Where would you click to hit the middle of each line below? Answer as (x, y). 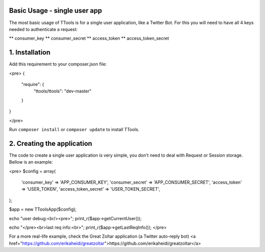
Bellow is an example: (31, 162)
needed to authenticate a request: (43, 29)
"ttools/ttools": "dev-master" (63, 91)
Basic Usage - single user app (56, 11)
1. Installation (30, 52)
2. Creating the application (51, 143)
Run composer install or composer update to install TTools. (74, 129)
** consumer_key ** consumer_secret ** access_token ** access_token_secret (89, 38)
